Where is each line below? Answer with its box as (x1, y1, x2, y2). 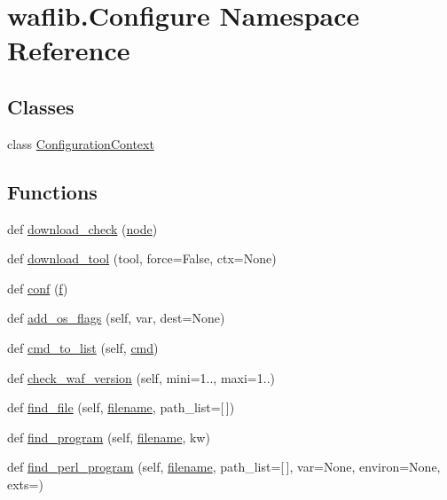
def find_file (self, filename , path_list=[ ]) (7, 398, 235, 417)
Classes (7, 92, 74, 120)
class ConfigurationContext (7, 134, 154, 152)
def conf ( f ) (7, 278, 68, 297)
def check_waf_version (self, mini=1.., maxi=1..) (7, 368, 275, 387)
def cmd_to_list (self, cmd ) (7, 338, 159, 356)
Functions (7, 177, 98, 205)
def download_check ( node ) (7, 219, 158, 238)
